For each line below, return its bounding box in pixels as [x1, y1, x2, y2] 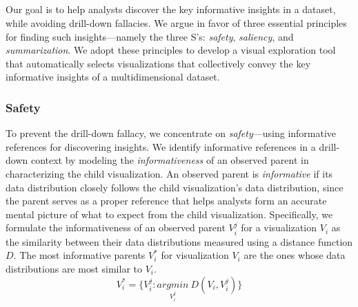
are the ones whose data [243, 248, 346, 262]
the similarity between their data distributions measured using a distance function [6, 234, 353, 248]
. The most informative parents [13, 248, 146, 262]
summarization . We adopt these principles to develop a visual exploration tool [6, 43, 336, 57]
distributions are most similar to [6, 261, 142, 275]
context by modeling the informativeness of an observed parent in [30, 153, 309, 167]
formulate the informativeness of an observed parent [6, 220, 226, 235]
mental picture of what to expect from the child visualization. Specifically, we [6, 207, 333, 221]
